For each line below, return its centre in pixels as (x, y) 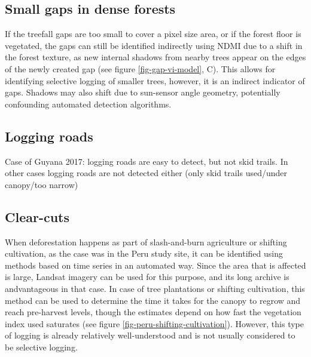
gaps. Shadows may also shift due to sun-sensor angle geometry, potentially (143, 92)
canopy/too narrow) (42, 184)
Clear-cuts (37, 216)
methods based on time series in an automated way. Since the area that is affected (155, 265)
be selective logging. (41, 347)
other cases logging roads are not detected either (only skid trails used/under (146, 173)
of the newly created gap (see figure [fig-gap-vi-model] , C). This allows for (140, 68)
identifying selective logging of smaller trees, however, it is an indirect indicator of (155, 80)
